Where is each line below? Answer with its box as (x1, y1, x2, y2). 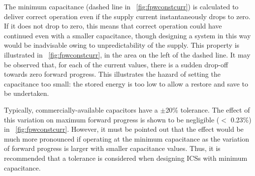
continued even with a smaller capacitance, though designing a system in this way (4, 30, 251, 40)
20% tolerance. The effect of (165, 104, 250, 115)
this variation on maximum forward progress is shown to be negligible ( (4, 114, 220, 124)
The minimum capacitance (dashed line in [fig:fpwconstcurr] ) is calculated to (4, 1, 239, 11)
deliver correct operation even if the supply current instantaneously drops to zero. (4, 11, 251, 21)
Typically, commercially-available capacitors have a (4, 104, 158, 115)
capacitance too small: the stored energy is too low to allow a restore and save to (4, 78, 248, 88)
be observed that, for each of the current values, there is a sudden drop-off (4, 59, 228, 69)
